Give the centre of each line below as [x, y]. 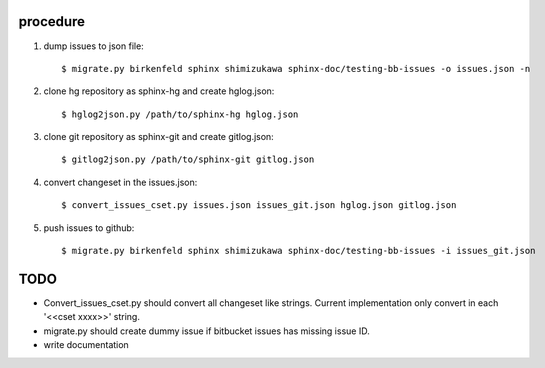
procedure [51, 21]
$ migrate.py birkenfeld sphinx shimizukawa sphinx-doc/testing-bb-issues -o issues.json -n [296, 68]
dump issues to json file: [93, 46]
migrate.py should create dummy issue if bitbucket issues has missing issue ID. [206, 331]
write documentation [86, 345]
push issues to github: [89, 227]
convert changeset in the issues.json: [120, 182]
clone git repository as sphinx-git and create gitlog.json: [158, 137]
